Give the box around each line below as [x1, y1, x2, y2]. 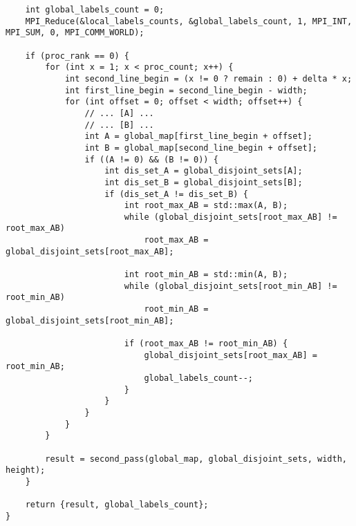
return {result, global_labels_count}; [25, 500, 209, 510]
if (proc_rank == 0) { [25, 50, 129, 61]
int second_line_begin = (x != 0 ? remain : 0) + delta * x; [64, 73, 353, 84]
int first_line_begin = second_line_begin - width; [64, 85, 308, 95]
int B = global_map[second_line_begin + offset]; [84, 142, 318, 153]
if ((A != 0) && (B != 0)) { [84, 154, 218, 165]
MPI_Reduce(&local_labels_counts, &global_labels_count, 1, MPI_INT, [25, 16, 353, 26]
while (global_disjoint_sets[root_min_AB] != [124, 281, 337, 291]
